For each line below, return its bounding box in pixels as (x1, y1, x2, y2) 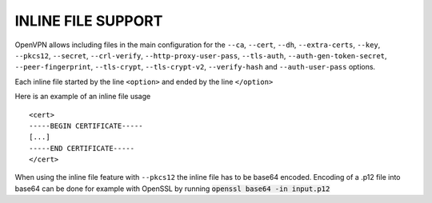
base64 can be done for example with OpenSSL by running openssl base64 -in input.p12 (14, 184, 330, 193)
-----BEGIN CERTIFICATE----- (29, 121, 143, 130)
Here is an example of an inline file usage (14, 92, 151, 101)
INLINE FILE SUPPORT (14, 12, 163, 30)
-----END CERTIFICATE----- (29, 144, 135, 153)
